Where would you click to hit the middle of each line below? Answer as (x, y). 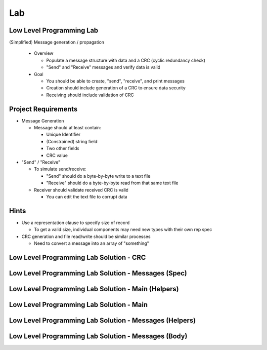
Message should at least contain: (67, 128)
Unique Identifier (63, 135)
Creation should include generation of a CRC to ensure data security (116, 88)
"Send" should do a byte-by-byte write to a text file (98, 176)
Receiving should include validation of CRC (90, 95)
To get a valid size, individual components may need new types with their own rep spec (123, 230)
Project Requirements (43, 109)
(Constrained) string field (72, 141)
